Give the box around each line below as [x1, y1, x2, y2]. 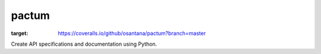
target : [11, 30, 29, 37]
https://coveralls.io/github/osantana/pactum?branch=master [58, 30, 206, 37]
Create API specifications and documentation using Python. [11, 40, 158, 47]
